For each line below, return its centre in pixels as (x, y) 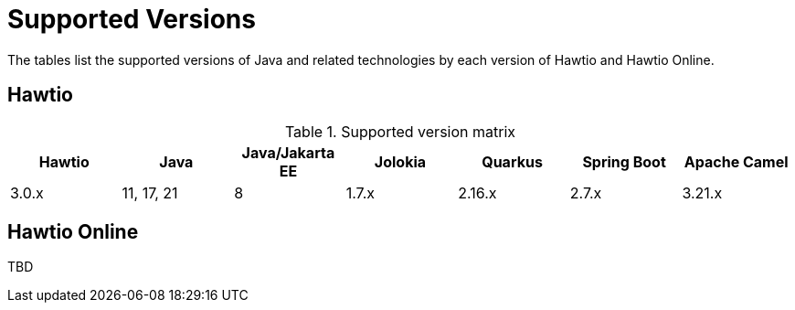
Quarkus (512, 161)
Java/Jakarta (288, 152)
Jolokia (400, 161)
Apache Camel (736, 161)
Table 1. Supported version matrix (400, 131)
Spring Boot (624, 161)
